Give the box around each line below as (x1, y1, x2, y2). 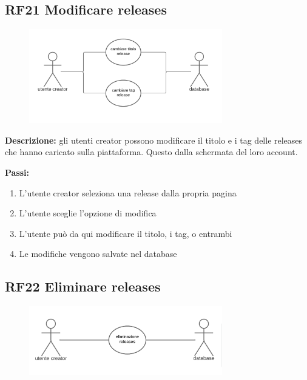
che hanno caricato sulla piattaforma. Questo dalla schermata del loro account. (5, 145, 298, 158)
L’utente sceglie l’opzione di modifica (19, 207, 157, 219)
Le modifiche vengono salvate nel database (19, 247, 177, 260)
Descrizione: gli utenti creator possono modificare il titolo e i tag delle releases (5, 133, 303, 146)
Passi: (5, 166, 30, 179)
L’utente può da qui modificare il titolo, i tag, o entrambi (19, 227, 232, 239)
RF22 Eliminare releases (5, 277, 161, 296)
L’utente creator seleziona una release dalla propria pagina (19, 186, 237, 199)
